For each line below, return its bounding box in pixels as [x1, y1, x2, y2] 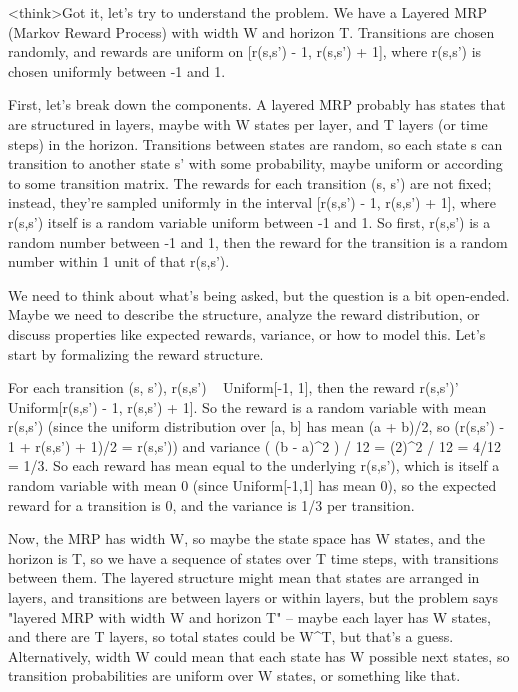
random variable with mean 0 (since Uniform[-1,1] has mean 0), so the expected [8, 475, 497, 496]
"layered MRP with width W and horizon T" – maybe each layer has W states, [8, 606, 491, 627]
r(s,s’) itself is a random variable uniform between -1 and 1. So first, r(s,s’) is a [8, 211, 491, 232]
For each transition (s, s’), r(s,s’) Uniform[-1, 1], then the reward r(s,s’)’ [8, 377, 459, 398]
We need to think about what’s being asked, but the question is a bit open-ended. [8, 284, 510, 305]
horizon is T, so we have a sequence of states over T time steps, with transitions [8, 547, 499, 568]
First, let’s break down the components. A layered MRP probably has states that [8, 94, 506, 115]
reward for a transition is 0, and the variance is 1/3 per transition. [8, 494, 415, 515]
